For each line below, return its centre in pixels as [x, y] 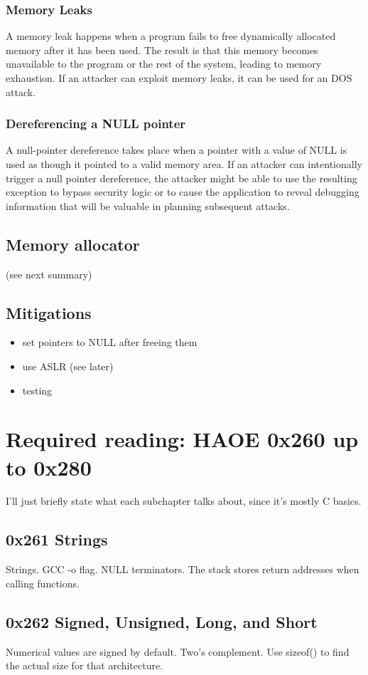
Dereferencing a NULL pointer [96, 124]
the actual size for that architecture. [85, 665]
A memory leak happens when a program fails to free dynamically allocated [171, 36]
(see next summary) [49, 274]
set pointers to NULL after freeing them [110, 342]
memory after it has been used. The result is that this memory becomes [162, 49]
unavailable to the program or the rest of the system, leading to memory [164, 64]
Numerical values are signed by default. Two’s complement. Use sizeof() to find [178, 651]
